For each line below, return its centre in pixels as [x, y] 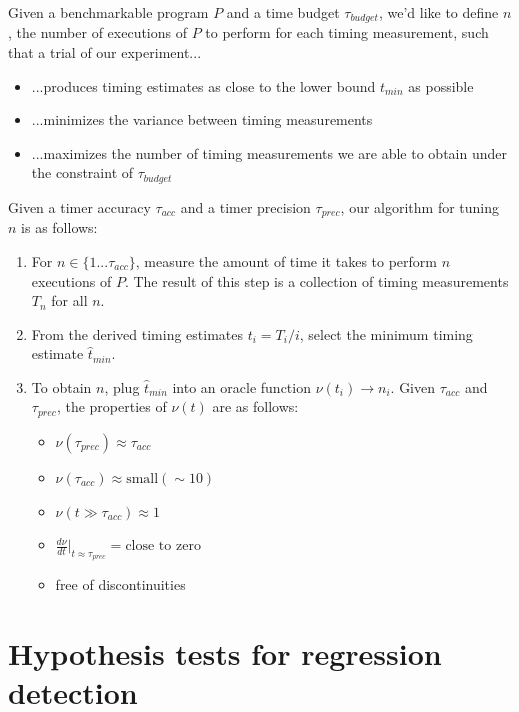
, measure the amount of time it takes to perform [286, 260]
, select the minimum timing [386, 333]
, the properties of [111, 406]
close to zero [163, 546]
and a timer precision [245, 206]
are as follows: [255, 406]
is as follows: [59, 227]
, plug [122, 386]
